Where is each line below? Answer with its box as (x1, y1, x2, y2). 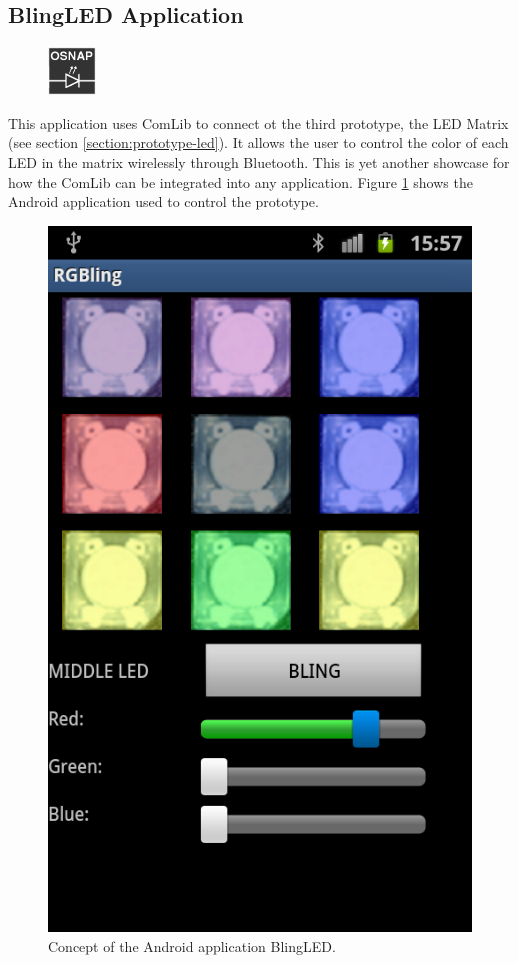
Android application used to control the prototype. (8, 191, 319, 212)
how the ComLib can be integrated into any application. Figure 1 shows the (8, 171, 473, 192)
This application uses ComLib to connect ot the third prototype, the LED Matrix (8, 112, 509, 133)
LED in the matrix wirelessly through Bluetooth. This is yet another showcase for (8, 151, 510, 172)
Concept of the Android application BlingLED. (48, 936, 336, 957)
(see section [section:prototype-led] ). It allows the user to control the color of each (8, 132, 509, 153)
